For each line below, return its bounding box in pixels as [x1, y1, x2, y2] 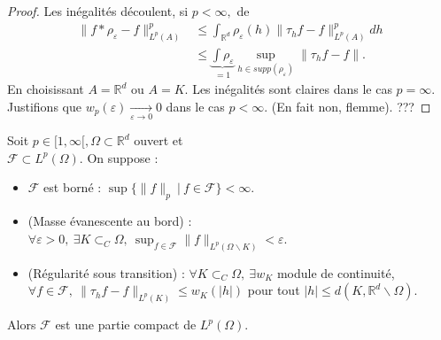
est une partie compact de [55, 315, 197, 334]
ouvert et [134, 131, 183, 150]
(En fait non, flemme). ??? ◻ [271, 97, 431, 115]
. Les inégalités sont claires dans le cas [184, 80, 392, 98]
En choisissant [7, 80, 84, 98]
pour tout [247, 281, 300, 299]
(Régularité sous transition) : [27, 263, 185, 282]
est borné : [43, 178, 102, 197]
